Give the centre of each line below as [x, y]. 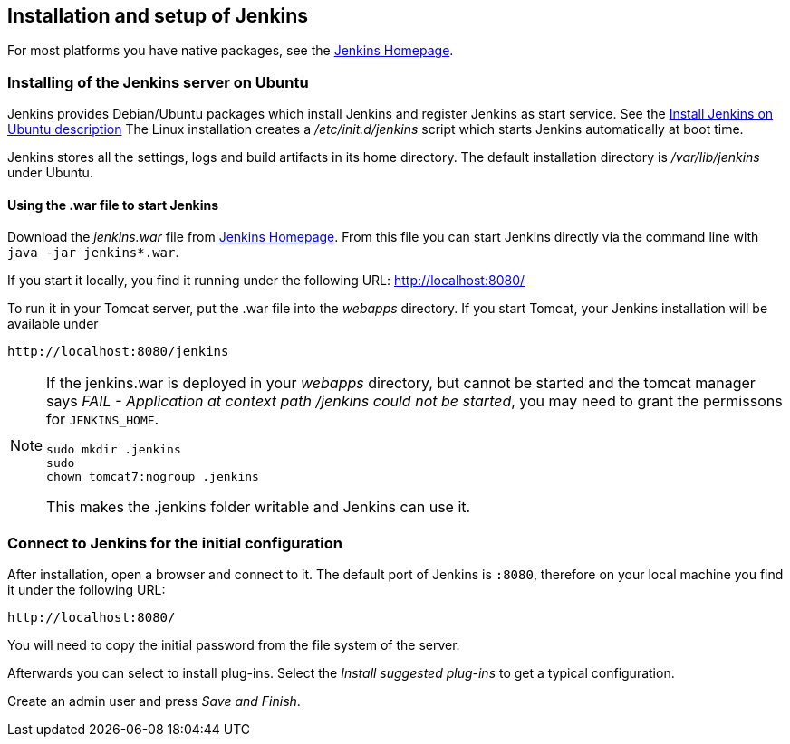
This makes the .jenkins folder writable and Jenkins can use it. [259, 507]
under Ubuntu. [50, 173]
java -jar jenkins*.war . [93, 253]
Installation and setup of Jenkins [158, 16]
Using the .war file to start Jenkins [113, 205]
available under [53, 324]
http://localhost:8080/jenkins [118, 352]
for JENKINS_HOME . [103, 420]
